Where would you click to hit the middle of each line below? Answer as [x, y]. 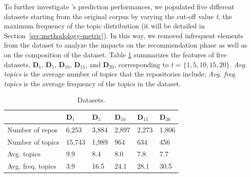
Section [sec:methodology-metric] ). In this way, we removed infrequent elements [124, 35]
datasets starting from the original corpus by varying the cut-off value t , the [118, 16]
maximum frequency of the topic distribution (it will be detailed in [104, 26]
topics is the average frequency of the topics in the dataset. [93, 83]
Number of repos [33, 129]
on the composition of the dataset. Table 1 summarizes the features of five [115, 54]
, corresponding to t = [147, 64]
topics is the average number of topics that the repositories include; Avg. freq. [120, 74]
